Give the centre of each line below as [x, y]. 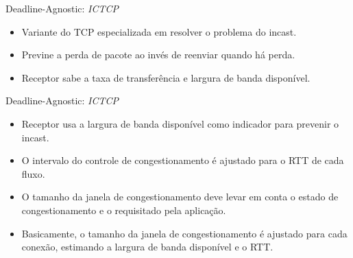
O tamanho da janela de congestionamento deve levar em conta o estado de [180, 197]
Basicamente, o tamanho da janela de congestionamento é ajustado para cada [184, 233]
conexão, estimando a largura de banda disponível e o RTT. [147, 247]
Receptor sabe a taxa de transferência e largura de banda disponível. [166, 77]
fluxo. [33, 173]
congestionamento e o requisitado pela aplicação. [124, 210]
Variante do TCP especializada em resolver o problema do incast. [159, 31]
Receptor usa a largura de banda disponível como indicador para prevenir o [180, 123]
